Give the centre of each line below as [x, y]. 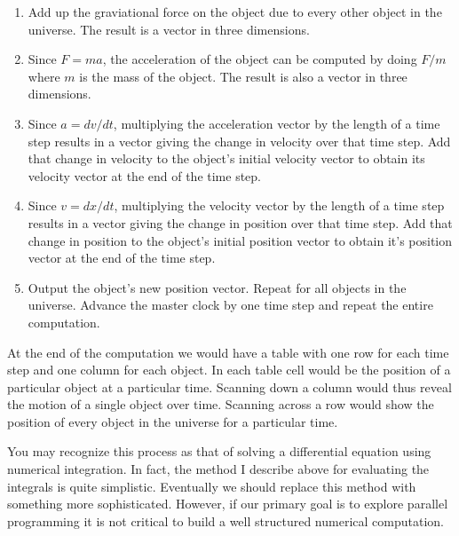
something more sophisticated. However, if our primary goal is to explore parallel [228, 504]
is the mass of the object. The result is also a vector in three [243, 76]
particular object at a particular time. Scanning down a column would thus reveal [229, 386]
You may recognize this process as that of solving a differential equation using [219, 451]
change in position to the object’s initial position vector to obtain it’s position [240, 240]
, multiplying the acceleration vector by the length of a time [277, 123]
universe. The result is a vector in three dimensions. [169, 29]
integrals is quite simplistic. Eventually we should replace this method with [212, 486]
